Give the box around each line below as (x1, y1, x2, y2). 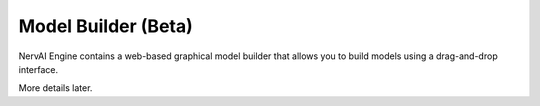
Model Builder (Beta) (18, 15, 194, 37)
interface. (18, 63, 59, 75)
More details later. (18, 82, 93, 94)
